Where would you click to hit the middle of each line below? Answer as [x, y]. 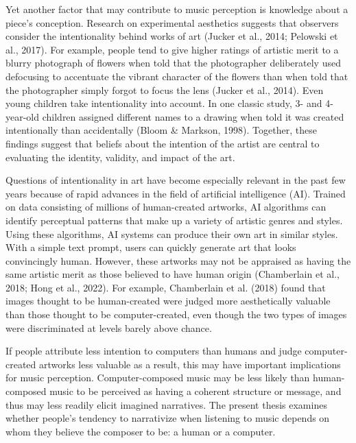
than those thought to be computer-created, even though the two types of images [176, 314]
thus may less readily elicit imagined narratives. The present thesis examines [166, 404]
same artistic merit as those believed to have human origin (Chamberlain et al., [173, 274]
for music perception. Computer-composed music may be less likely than [158, 378]
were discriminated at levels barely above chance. [109, 327]
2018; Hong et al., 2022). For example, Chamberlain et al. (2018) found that [166, 287]
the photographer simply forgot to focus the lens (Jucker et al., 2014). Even [165, 89]
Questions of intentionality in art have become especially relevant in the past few [176, 180]
